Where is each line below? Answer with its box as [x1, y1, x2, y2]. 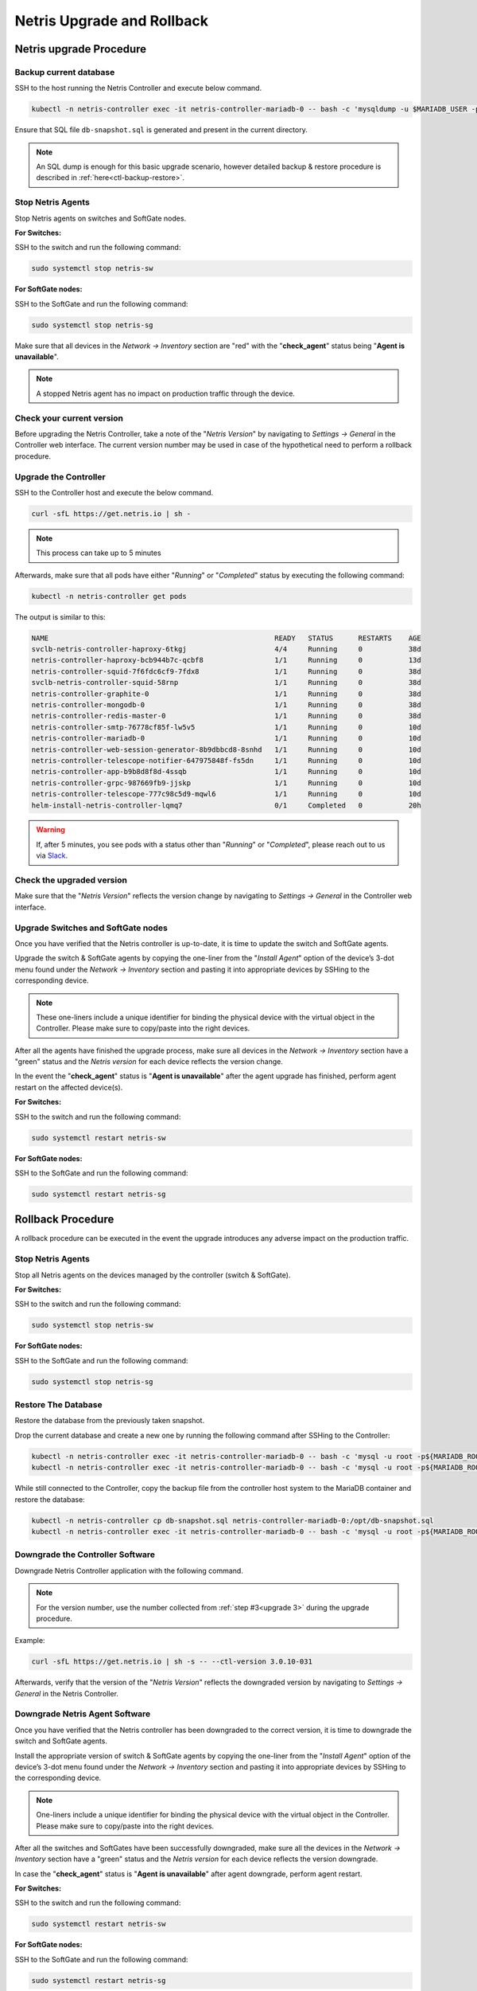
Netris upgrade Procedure [14, 42, 147, 56]
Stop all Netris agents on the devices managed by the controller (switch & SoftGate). [14, 1270, 291, 1280]
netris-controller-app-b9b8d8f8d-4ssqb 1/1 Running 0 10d [31, 767, 421, 776]
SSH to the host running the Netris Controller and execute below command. [14, 84, 262, 93]
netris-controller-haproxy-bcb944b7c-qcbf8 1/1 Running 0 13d [31, 655, 421, 665]
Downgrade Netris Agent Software [14, 1708, 151, 1719]
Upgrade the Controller [14, 471, 107, 482]
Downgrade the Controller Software [14, 1549, 155, 1560]
